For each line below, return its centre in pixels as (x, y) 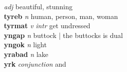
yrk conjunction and (35, 63)
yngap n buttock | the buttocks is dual (63, 35)
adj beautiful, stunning (38, 6)
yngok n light (25, 45)
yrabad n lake (26, 54)
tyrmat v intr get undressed (47, 26)
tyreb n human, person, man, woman (61, 16)
